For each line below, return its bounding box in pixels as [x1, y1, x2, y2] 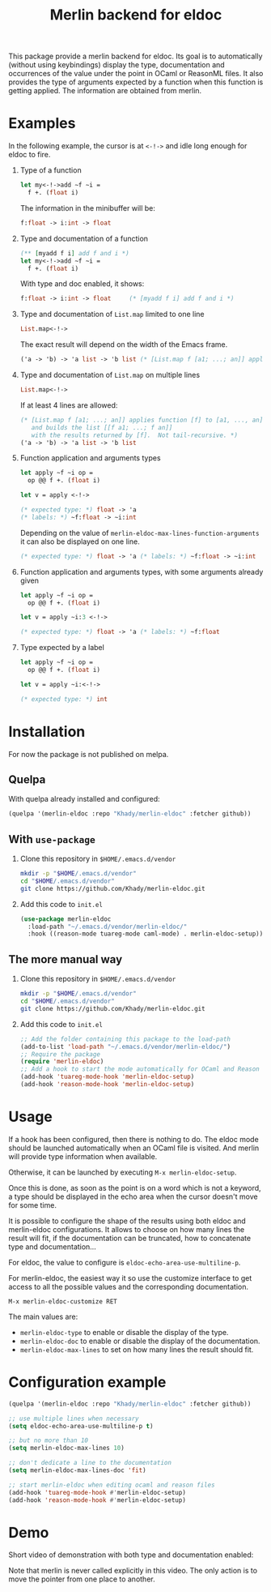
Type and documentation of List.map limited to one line [19, 310, 205, 319]
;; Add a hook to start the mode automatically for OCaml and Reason [19, 1065, 260, 1073]
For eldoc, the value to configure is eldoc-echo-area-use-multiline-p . [8, 1257, 241, 1267]
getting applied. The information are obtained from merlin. [8, 86, 202, 96]
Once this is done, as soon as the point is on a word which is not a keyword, [8, 1183, 261, 1192]
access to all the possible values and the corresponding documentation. [8, 1282, 249, 1291]
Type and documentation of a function [19, 233, 148, 243]
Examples [8, 114, 76, 133]
